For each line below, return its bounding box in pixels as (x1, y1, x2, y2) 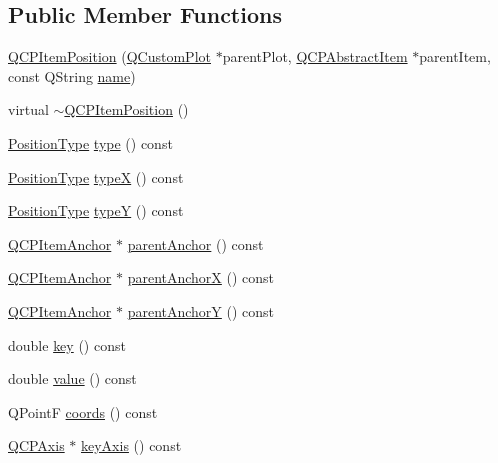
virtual (8, 99, 49, 120)
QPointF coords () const (8, 401, 158, 422)
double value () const (8, 368, 137, 389)
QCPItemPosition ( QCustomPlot (8, 46, 211, 67)
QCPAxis (8, 435, 65, 456)
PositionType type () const (8, 132, 173, 153)
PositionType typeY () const (8, 200, 184, 221)
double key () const (8, 334, 126, 355)
